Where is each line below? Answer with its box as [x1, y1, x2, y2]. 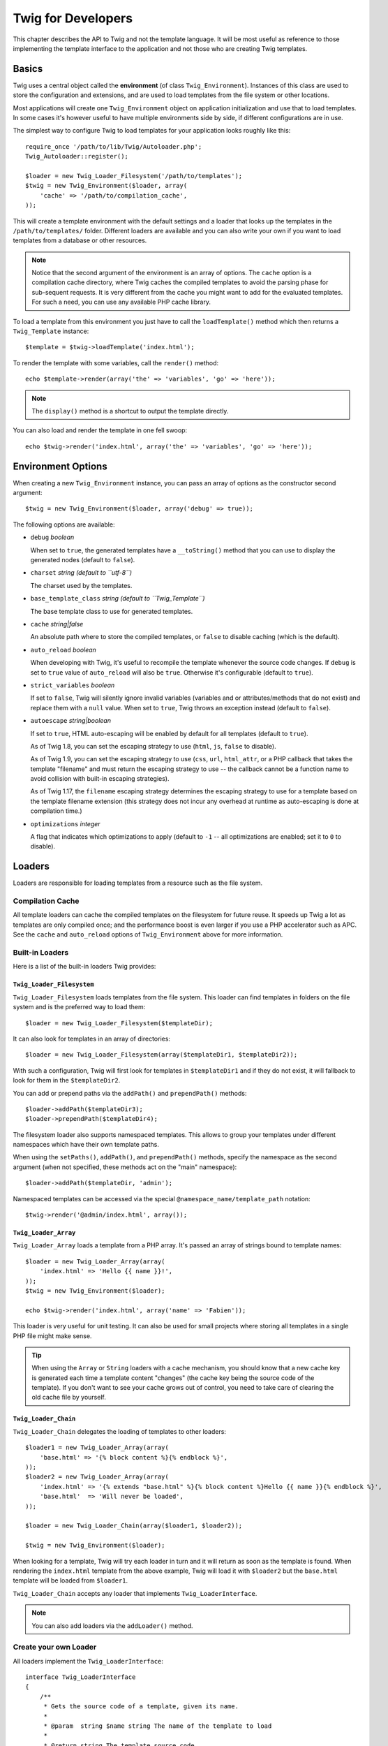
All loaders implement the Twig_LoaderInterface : [13, 1657, 164, 1665]
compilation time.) [30, 807, 82, 815]
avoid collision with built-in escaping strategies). [30, 775, 170, 783]
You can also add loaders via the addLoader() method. [31, 1621, 193, 1630]
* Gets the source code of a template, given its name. [43, 1703, 239, 1710]
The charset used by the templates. [30, 581, 133, 589]
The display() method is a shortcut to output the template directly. [31, 407, 229, 415]
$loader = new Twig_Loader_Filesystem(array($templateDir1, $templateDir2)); [25, 1051, 298, 1059]
